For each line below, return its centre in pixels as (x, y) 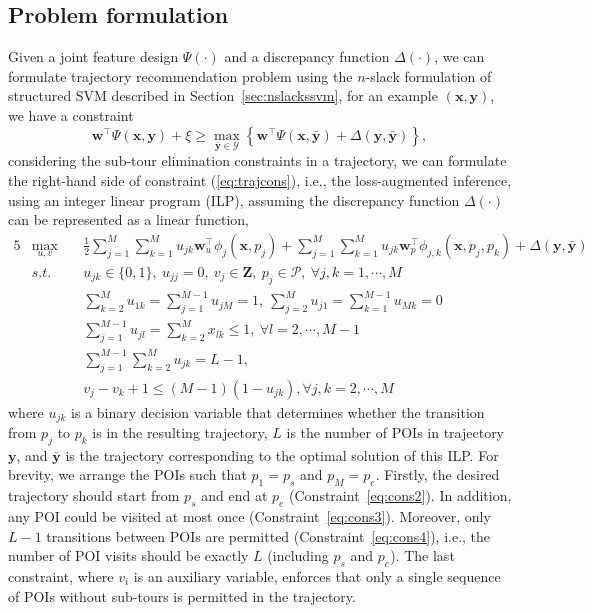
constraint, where (61, 576)
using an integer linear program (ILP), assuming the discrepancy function (234, 199)
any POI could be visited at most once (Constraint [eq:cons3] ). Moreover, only (249, 516)
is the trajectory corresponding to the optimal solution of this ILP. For (282, 454)
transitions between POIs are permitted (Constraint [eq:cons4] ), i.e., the (268, 535)
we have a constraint (71, 114)
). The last (422, 555)
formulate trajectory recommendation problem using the (180, 75)
